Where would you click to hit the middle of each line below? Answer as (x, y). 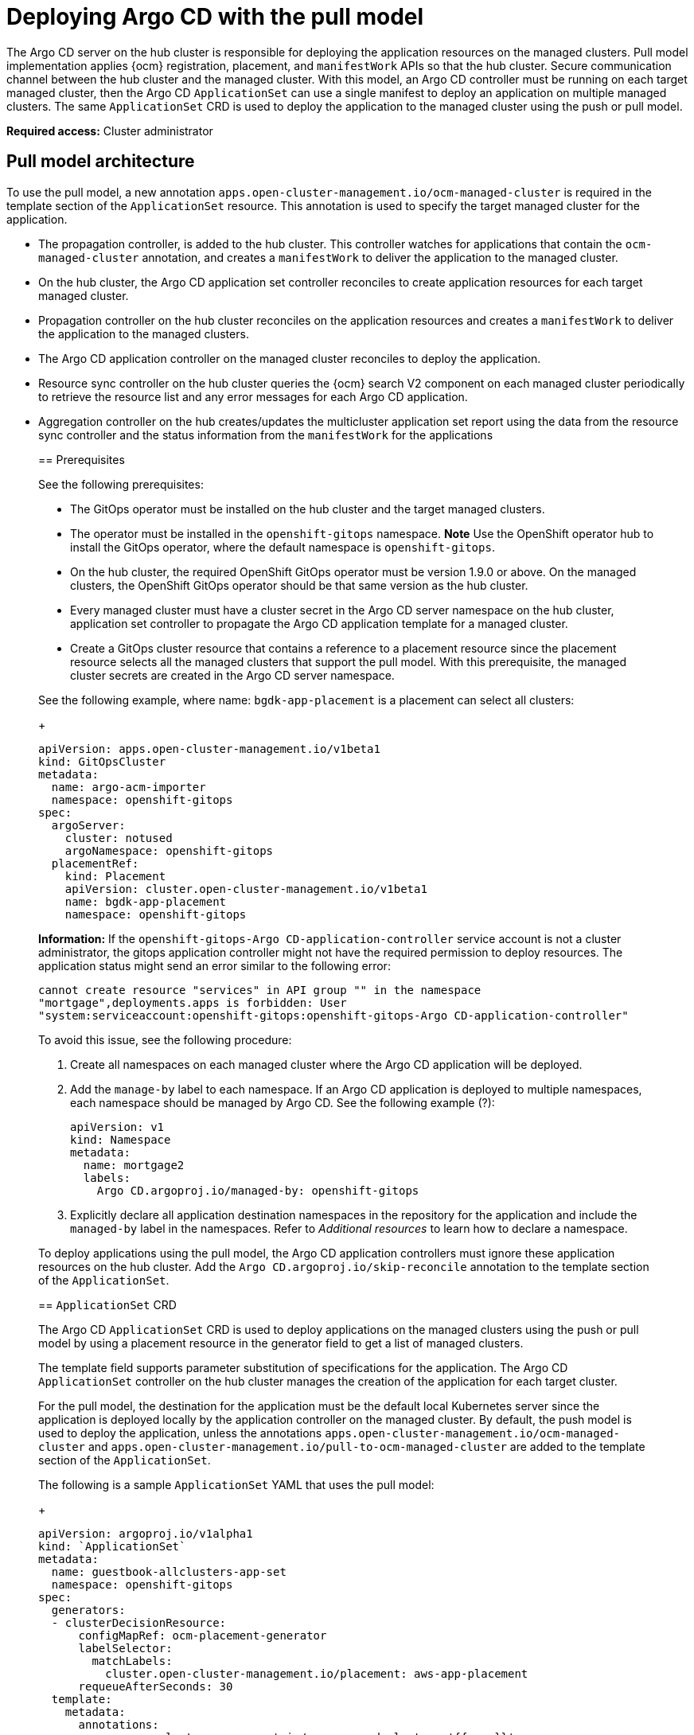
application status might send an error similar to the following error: (214, 965)
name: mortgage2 (134, 1165)
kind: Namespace (121, 1139)
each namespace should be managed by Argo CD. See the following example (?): (283, 1102)
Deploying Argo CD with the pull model (215, 17)
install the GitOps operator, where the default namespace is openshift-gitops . (283, 547)
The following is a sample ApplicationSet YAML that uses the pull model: (236, 1484)
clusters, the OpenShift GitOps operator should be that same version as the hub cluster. (299, 585)
